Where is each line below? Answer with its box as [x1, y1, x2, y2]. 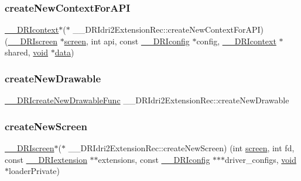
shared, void [5, 46, 49, 58]
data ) [54, 46, 74, 58]
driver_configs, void [225, 153, 296, 165]
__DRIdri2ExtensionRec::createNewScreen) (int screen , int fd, [68, 142, 295, 154]
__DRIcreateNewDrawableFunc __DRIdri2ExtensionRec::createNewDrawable [5, 94, 289, 106]
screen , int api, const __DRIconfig [64, 34, 190, 47]
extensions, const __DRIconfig [98, 153, 210, 165]
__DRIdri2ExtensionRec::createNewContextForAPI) [73, 23, 264, 36]
